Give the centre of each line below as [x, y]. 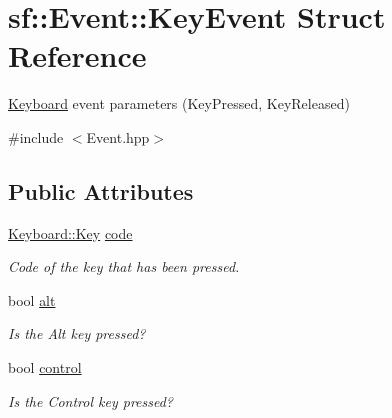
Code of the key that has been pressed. [124, 266]
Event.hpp [118, 136]
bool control [45, 367]
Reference [77, 55]
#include [36, 136]
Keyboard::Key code [70, 232]
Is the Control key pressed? [91, 400]
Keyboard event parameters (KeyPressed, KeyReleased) [179, 103]
